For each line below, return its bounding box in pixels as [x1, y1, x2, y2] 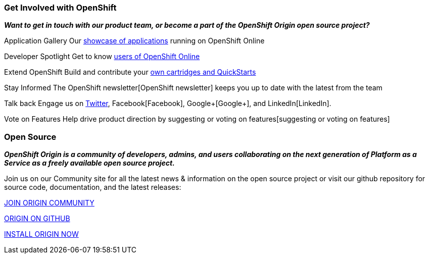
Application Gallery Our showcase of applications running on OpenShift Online [4, 36, 265, 45]
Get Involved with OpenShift [4, 3, 117, 13]
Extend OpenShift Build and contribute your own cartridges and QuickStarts [4, 68, 256, 77]
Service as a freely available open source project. [4, 159, 175, 168]
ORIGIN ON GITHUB [4, 214, 70, 223]
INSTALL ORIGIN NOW [4, 230, 79, 239]
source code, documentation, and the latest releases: [4, 183, 181, 192]
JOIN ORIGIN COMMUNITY [4, 198, 94, 208]
